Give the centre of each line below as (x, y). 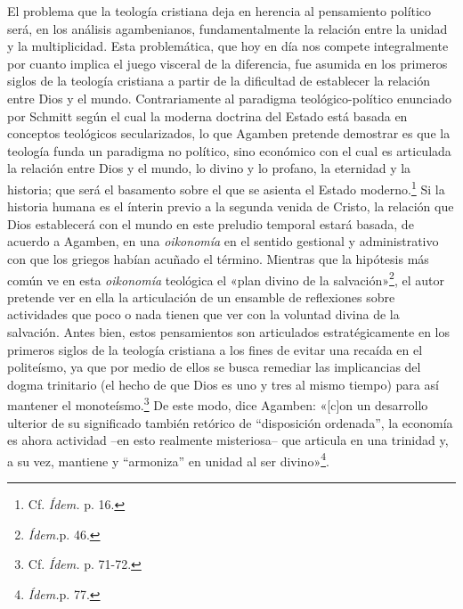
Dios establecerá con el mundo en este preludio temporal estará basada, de (211, 223)
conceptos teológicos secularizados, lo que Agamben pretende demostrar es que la (229, 133)
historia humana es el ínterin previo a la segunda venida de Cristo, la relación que (231, 206)
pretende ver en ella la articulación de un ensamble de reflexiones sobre (201, 296)
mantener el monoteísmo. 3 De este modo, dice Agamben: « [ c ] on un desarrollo (218, 404)
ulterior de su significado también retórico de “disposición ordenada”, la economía (230, 422)
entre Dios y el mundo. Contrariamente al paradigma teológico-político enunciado (229, 98)
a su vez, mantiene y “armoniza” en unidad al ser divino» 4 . (168, 459)
